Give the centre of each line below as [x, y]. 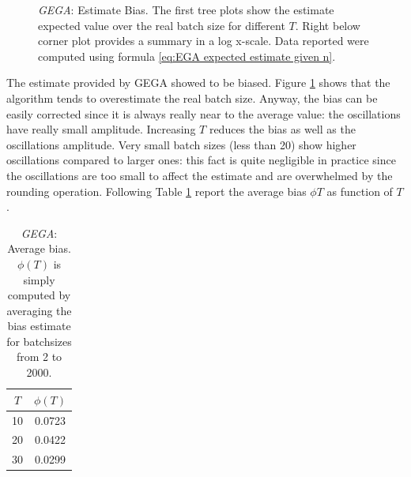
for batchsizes [39, 341]
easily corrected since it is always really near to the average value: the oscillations [204, 113]
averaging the [39, 310]
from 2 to [39, 357]
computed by [39, 295]
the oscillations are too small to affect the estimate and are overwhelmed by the [200, 175]
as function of [360, 191]
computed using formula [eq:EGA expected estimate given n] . [187, 56]
